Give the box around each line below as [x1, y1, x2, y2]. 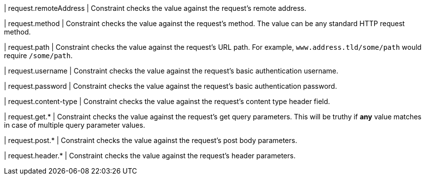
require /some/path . [4, 51, 73, 60]
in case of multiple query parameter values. [4, 121, 145, 129]
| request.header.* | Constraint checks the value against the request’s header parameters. [4, 151, 296, 160]
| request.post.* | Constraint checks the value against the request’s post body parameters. [4, 136, 297, 144]
